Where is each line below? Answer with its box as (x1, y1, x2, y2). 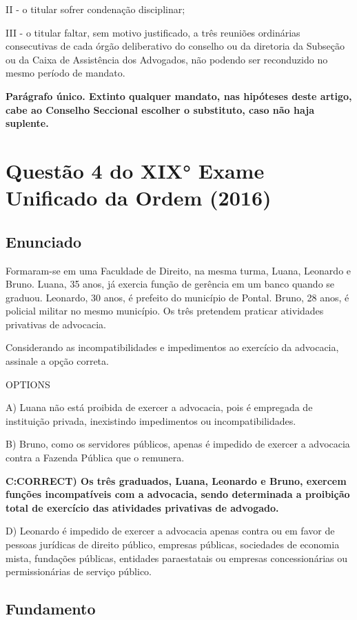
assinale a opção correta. (6, 354, 109, 368)
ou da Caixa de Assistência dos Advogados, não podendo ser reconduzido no (6, 52, 328, 66)
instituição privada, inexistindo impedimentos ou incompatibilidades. (6, 413, 296, 428)
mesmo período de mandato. (6, 66, 125, 80)
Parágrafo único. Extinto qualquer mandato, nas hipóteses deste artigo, (6, 88, 352, 103)
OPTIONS (6, 377, 50, 391)
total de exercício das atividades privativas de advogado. (6, 500, 279, 514)
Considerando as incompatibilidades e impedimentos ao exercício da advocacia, (6, 340, 339, 354)
